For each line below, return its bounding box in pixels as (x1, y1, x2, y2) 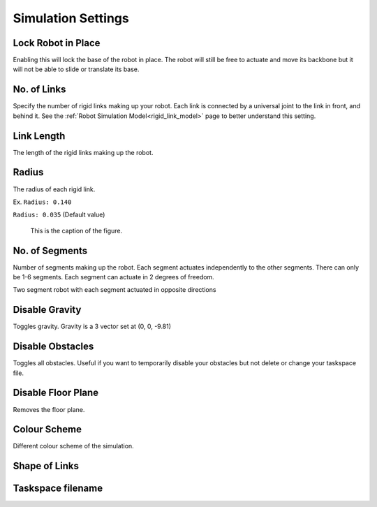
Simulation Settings (13, 10, 129, 26)
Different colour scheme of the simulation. (13, 442, 134, 450)
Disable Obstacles (13, 341, 94, 353)
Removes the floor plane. (13, 405, 85, 413)
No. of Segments (13, 244, 88, 256)
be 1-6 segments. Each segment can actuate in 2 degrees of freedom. (13, 273, 214, 281)
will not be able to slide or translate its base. (13, 65, 140, 73)
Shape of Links (13, 460, 80, 472)
